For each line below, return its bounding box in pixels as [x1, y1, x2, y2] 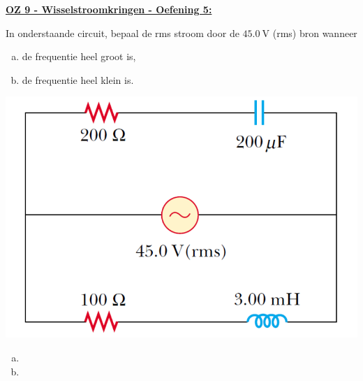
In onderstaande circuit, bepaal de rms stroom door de [6, 25, 239, 40]
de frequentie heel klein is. [22, 72, 134, 87]
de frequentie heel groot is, [22, 49, 136, 64]
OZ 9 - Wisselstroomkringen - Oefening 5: [6, 2, 212, 16]
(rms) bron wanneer [272, 25, 357, 40]
